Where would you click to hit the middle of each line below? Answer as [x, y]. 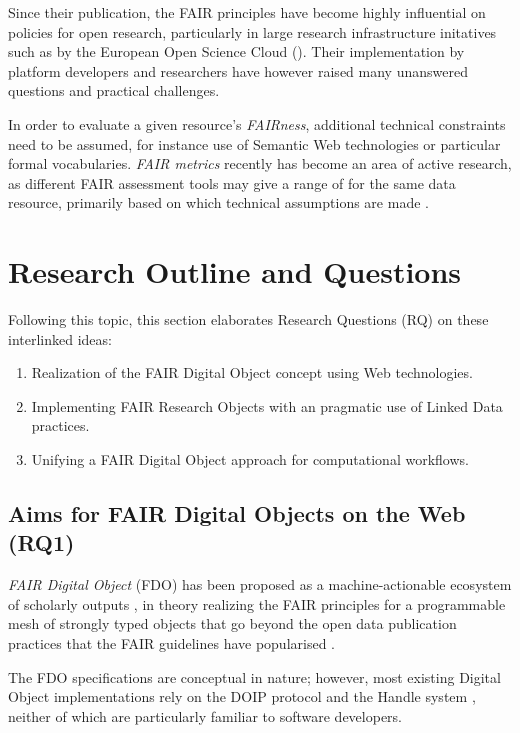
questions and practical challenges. [114, 90]
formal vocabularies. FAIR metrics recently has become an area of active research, [260, 163]
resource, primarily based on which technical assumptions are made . [218, 202]
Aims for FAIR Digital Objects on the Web [237, 513]
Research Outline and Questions [235, 271]
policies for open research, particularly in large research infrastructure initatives [252, 31]
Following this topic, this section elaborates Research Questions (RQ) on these [248, 319]
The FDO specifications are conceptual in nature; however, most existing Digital [254, 676]
